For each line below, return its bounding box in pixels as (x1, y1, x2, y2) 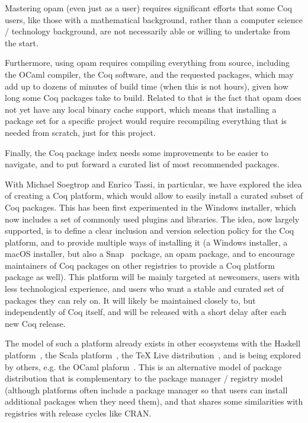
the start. (5, 36, 38, 49)
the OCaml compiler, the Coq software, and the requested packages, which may (5, 68, 294, 80)
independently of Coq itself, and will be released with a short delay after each (5, 306, 287, 318)
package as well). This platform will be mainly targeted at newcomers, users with (5, 271, 300, 283)
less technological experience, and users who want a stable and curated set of (5, 282, 284, 295)
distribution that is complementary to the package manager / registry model (5, 372, 283, 384)
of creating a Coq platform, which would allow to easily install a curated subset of (5, 189, 303, 202)
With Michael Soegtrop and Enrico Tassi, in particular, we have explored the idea (5, 177, 302, 190)
